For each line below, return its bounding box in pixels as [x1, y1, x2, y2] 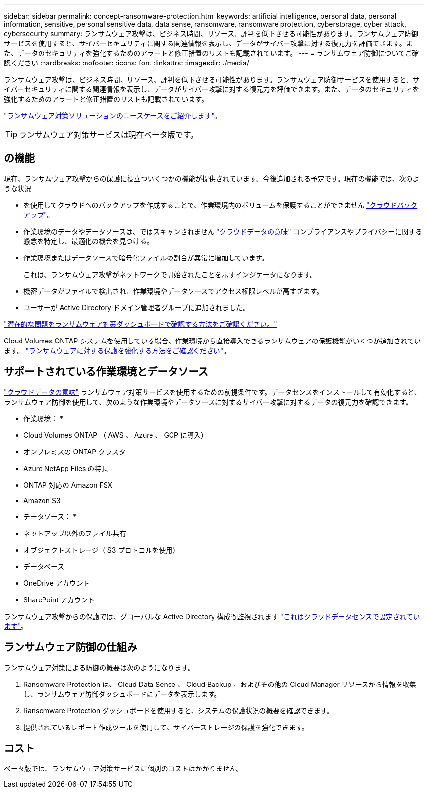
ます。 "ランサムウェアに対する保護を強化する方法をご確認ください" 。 [4, 346, 231, 355]
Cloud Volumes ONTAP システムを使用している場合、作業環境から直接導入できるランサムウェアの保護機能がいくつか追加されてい [4, 336, 421, 345]
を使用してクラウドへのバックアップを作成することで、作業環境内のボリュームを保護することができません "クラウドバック [23, 200, 418, 209]
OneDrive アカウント [23, 578, 90, 587]
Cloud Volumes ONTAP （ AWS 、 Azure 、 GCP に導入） [23, 430, 208, 439]
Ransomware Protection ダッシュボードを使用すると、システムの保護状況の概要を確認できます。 [23, 706, 334, 715]
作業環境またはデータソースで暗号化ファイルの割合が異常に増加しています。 [23, 253, 269, 262]
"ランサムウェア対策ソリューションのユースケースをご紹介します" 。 [4, 111, 222, 120]
